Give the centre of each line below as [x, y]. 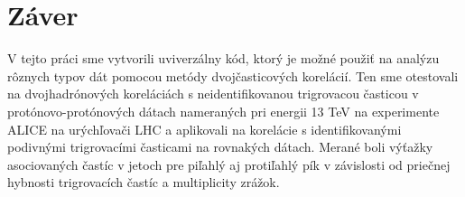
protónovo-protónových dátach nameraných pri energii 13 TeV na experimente [223, 111]
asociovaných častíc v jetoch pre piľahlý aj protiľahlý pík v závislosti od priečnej [229, 164]
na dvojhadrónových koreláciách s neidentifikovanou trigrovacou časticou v [213, 94]
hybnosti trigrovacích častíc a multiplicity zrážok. [144, 182]
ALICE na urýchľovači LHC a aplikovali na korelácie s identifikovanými [205, 129]
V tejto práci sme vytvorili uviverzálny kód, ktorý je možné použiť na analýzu [223, 58]
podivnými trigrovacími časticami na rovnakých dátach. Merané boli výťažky [220, 147]
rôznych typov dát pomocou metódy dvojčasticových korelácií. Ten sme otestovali [233, 75]
